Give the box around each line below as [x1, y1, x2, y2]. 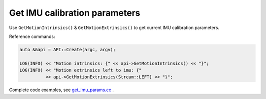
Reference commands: [9, 33, 55, 39]
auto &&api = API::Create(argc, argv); [19, 47, 116, 52]
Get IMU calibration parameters [9, 7, 140, 18]
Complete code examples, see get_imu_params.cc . [9, 87, 114, 93]
